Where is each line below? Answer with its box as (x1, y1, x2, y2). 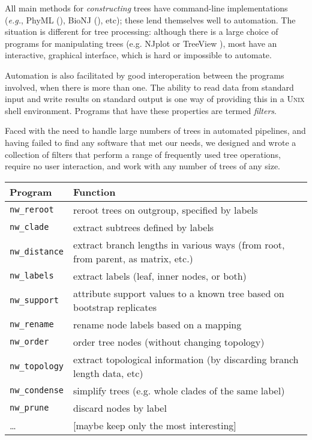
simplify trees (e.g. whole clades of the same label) (73, 383, 285, 397)
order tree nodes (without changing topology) (73, 334, 265, 349)
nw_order (10, 337, 49, 347)
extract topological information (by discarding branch (73, 352, 299, 366)
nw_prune (10, 403, 49, 413)
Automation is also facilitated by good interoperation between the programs (5, 68, 284, 81)
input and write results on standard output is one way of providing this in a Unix (5, 92, 305, 105)
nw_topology (10, 361, 64, 371)
